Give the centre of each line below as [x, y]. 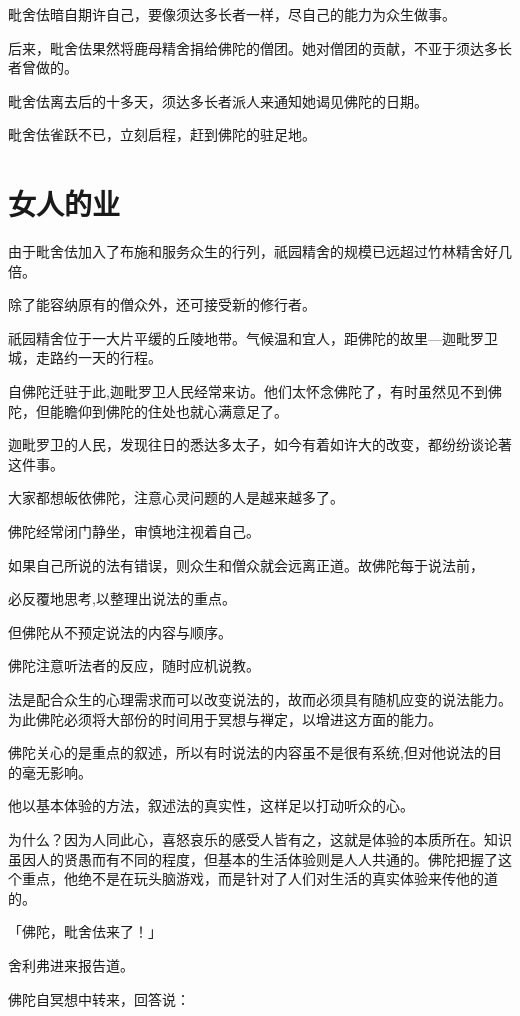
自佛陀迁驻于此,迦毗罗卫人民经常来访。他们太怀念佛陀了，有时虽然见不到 [248, 391]
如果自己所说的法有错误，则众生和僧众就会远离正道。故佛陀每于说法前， [246, 564]
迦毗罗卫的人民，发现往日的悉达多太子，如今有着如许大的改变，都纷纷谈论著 [260, 444]
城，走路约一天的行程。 [85, 357]
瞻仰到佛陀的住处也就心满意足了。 [175, 410]
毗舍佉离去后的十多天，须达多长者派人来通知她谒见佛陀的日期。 [218, 100]
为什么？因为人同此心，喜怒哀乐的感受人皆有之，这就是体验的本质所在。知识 [260, 838]
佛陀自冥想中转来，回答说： [99, 998]
